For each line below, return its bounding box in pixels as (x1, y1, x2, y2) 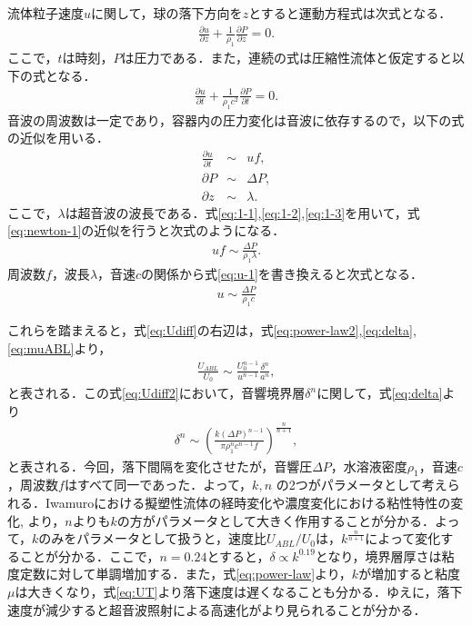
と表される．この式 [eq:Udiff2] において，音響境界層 (7, 383, 306, 402)
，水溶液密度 (330, 456, 407, 475)
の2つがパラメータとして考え (276, 475, 447, 494)
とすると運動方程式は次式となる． (248, 4, 452, 22)
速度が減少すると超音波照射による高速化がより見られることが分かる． (7, 600, 427, 619)
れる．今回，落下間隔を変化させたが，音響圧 (45, 456, 313, 475)
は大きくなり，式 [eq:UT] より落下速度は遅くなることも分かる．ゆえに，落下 (15, 581, 463, 600)
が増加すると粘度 (358, 564, 461, 583)
